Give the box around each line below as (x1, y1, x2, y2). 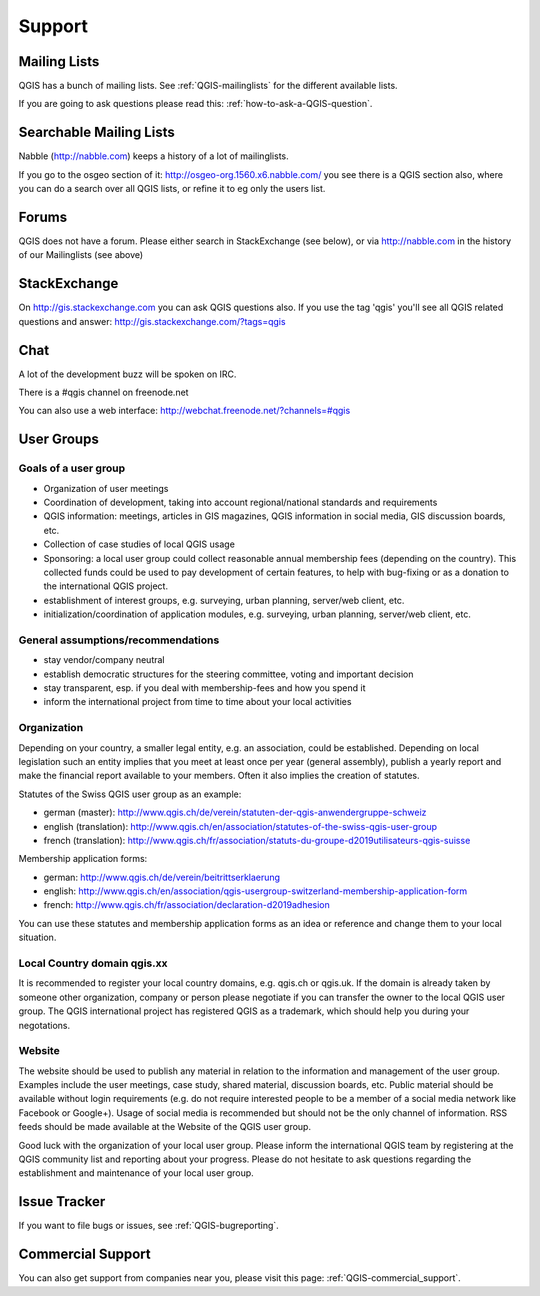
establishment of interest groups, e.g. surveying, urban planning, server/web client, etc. (43, 594, 405, 606)
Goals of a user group (18, 461, 125, 475)
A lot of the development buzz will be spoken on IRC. (18, 368, 237, 380)
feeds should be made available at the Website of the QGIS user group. (18, 1121, 312, 1133)
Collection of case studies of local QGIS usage (43, 538, 235, 550)
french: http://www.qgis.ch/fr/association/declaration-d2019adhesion (43, 899, 330, 911)
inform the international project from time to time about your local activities (43, 696, 352, 708)
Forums (18, 208, 68, 225)
